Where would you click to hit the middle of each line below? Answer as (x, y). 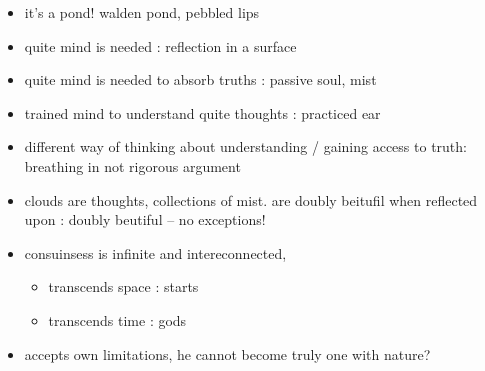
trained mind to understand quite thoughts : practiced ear (202, 112)
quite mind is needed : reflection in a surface (160, 45)
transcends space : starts (123, 286)
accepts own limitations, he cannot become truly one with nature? (227, 353)
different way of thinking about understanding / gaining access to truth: (245, 146)
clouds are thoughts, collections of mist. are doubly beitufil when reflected (251, 199)
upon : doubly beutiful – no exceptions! (145, 219)
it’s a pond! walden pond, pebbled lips (142, 12)
